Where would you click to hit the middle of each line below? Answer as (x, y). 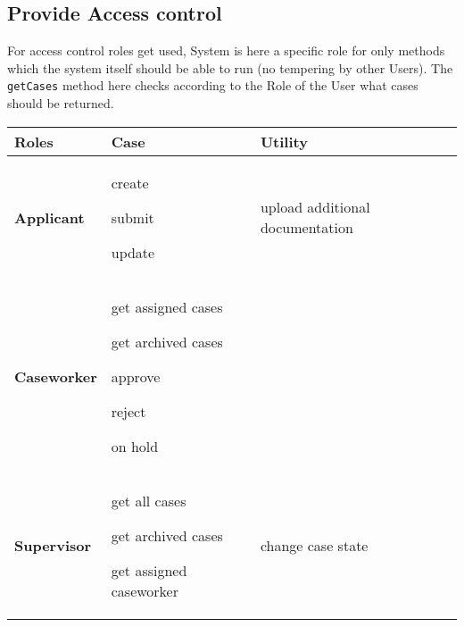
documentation (307, 228)
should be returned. (61, 103)
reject (128, 411)
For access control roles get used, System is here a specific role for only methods (226, 50)
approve (136, 376)
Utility (284, 141)
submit (133, 217)
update (133, 252)
